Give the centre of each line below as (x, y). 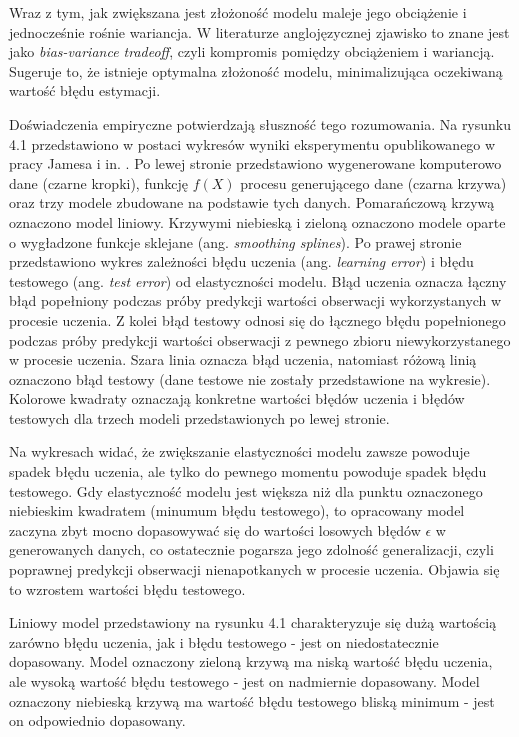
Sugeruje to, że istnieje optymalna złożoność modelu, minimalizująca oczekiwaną (256, 70)
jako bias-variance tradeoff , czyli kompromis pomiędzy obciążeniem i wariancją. (252, 51)
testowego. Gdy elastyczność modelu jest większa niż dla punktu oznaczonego (246, 490)
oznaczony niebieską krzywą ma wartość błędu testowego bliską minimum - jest (252, 700)
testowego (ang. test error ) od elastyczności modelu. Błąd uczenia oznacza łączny (258, 280)
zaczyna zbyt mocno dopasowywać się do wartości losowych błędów (215, 529)
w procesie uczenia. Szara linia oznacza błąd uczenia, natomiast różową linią (243, 359)
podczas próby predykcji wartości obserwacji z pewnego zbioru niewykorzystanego (260, 339)
